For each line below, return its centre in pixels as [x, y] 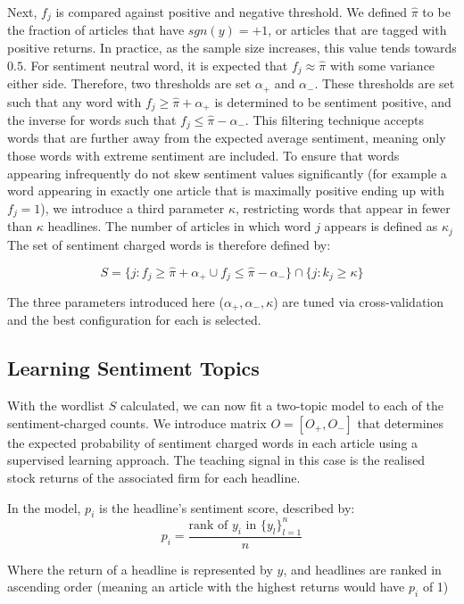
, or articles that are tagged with [357, 30]
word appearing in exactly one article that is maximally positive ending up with [226, 190]
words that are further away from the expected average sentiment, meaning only [227, 138]
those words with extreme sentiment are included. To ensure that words [203, 156]
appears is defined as [381, 226]
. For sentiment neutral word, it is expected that [155, 65]
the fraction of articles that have [96, 30]
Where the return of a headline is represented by [140, 569]
